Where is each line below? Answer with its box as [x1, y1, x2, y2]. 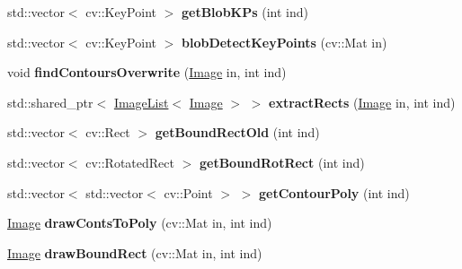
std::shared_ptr [7, 92, 93, 111]
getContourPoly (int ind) [259, 183, 410, 202]
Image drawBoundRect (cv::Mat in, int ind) [7, 243, 262, 262]
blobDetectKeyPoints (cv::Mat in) [181, 32, 387, 51]
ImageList [113, 92, 169, 111]
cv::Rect [85, 123, 130, 142]
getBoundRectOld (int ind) [155, 123, 320, 142]
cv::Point [164, 183, 213, 202]
